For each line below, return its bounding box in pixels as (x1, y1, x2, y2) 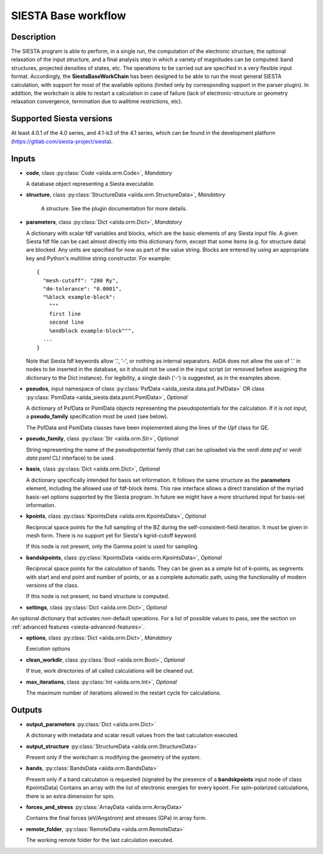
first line (48, 310, 81, 318)
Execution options (26, 645, 71, 653)
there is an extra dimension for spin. (26, 792, 115, 799)
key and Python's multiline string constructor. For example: (26, 255, 172, 262)
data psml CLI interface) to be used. (26, 454, 115, 461)
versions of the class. (26, 582, 79, 589)
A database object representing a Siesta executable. (26, 180, 155, 187)
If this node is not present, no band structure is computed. (26, 593, 170, 600)
